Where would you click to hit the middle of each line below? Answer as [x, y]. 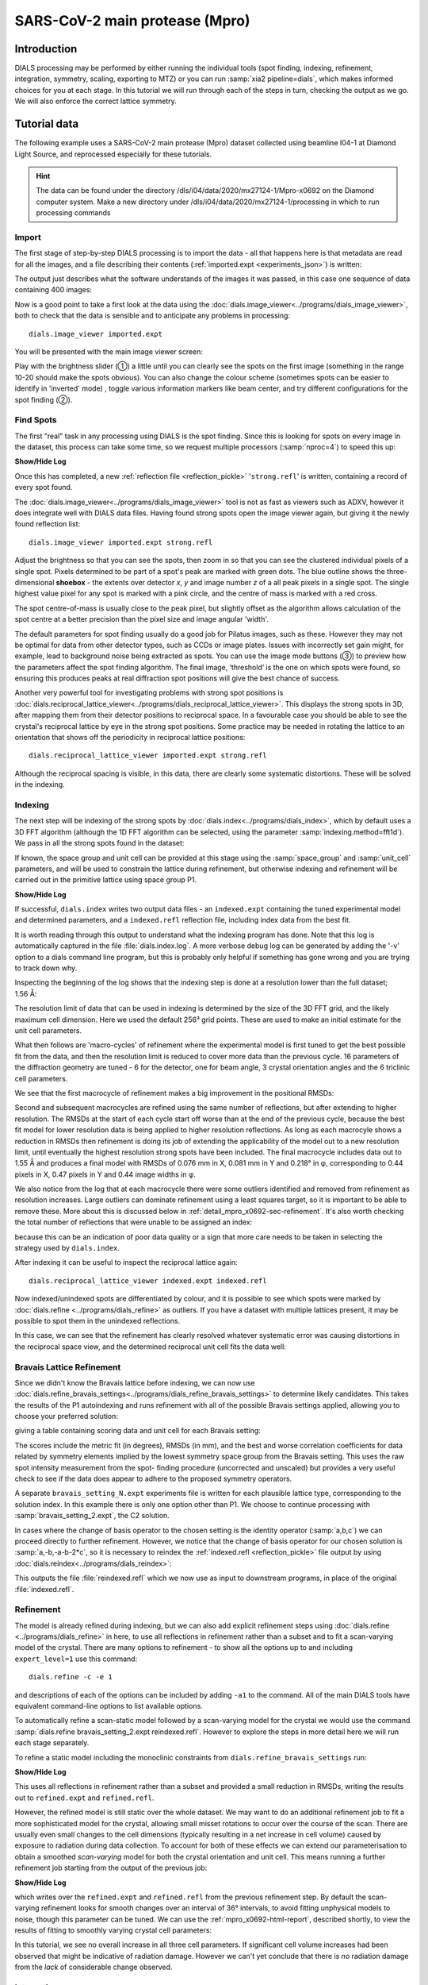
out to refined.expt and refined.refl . [84, 1798]
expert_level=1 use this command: [76, 1659]
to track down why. [46, 968]
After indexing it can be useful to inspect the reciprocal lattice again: [126, 1262]
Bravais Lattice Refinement [68, 1367]
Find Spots [36, 420]
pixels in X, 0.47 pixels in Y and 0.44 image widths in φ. [105, 1174]
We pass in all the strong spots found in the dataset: [99, 843]
